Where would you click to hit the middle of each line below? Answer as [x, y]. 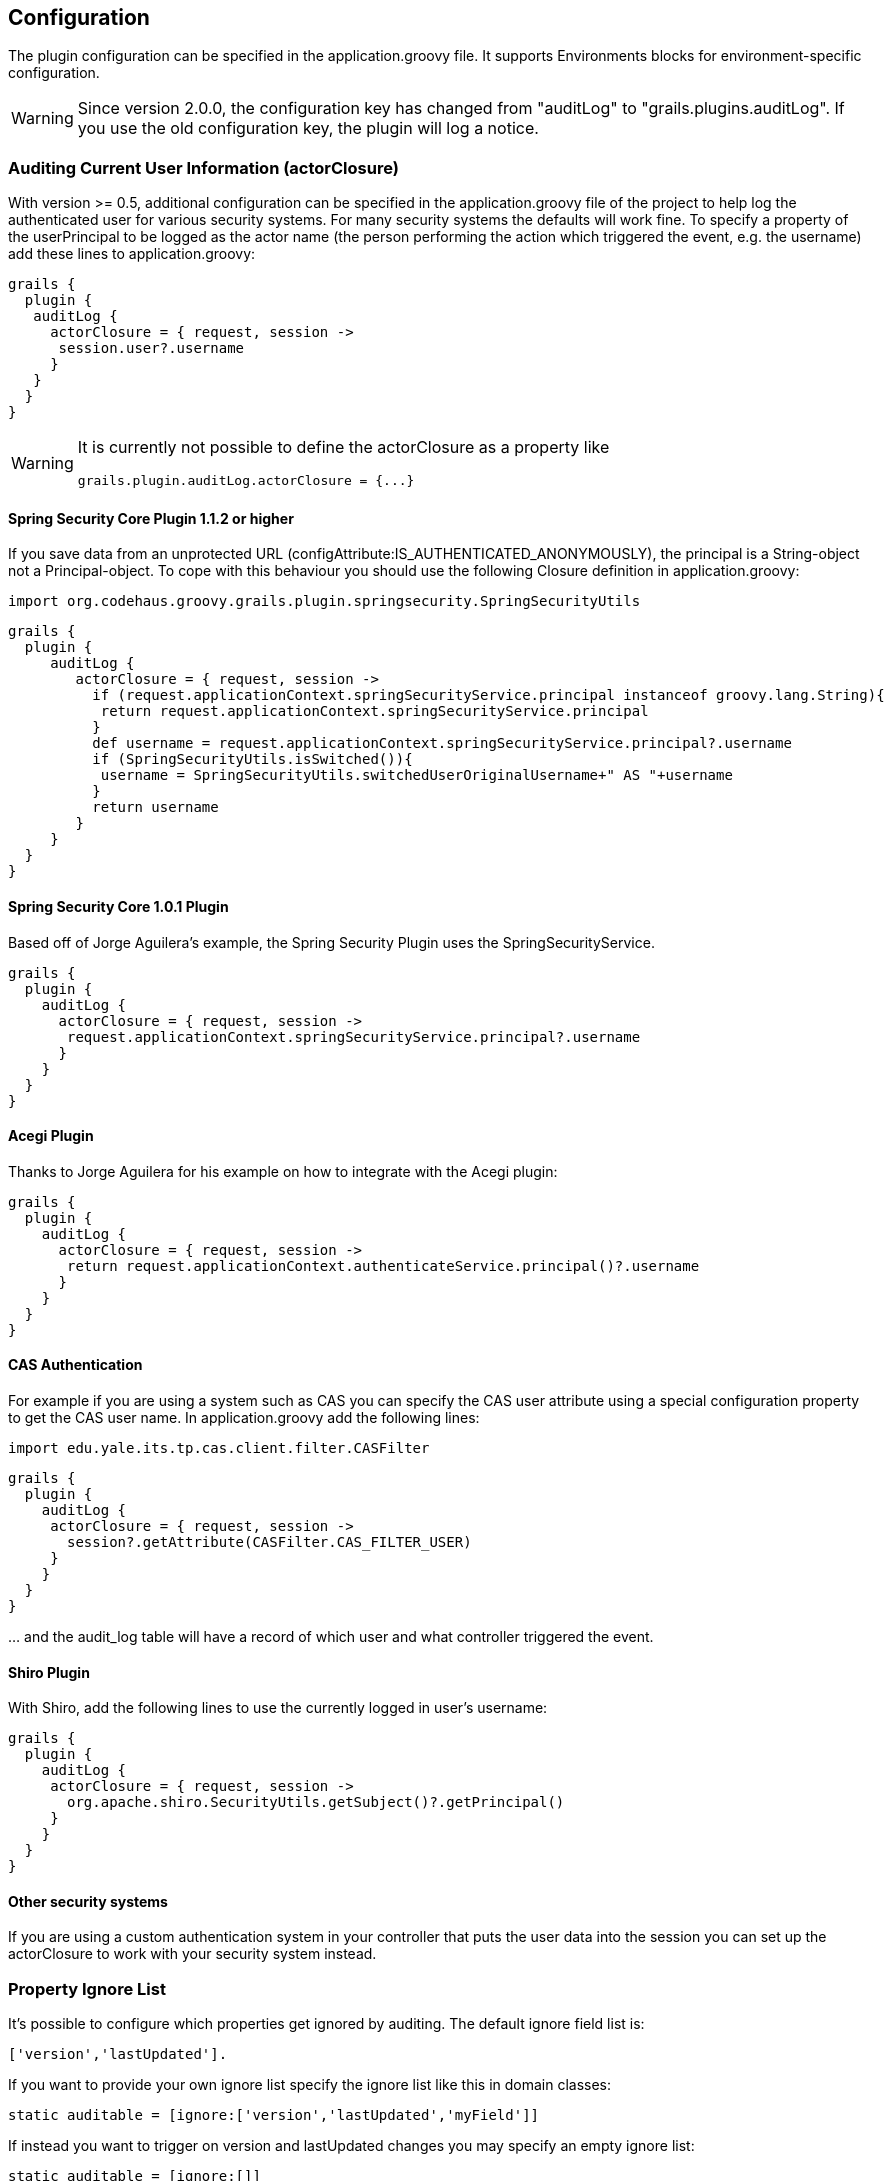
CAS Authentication [75, 1365]
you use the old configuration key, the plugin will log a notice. [308, 128]
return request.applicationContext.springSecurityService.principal [374, 711]
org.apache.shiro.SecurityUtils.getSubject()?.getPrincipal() [316, 1802]
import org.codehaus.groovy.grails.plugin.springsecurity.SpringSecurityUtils [324, 601]
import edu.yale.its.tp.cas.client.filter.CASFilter [219, 1448]
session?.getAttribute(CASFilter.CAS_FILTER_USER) [269, 1542]
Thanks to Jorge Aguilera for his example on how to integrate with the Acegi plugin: [283, 1171]
